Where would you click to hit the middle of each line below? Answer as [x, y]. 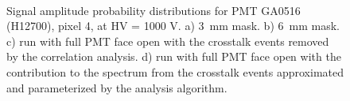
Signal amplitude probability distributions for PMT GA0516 [154, 10]
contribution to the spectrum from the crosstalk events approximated [175, 71]
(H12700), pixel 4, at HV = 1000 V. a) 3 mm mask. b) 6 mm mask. [173, 26]
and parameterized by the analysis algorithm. [117, 87]
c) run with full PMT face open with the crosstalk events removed [168, 41]
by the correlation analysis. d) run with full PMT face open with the [174, 56]
